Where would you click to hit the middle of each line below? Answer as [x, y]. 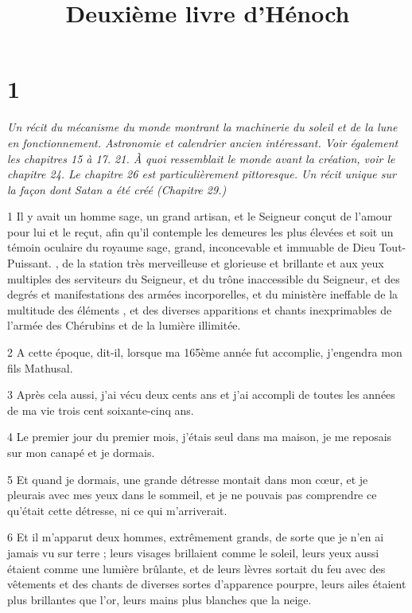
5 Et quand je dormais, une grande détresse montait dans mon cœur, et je [188, 479]
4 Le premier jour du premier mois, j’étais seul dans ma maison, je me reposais [200, 437]
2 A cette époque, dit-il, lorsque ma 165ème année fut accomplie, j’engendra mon [205, 352]
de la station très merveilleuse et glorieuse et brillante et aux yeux [223, 263]
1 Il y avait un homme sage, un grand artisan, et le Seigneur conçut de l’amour [200, 216]
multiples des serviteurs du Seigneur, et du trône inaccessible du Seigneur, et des [204, 278]
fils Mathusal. [40, 367]
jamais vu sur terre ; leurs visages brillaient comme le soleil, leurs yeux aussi [193, 552]
